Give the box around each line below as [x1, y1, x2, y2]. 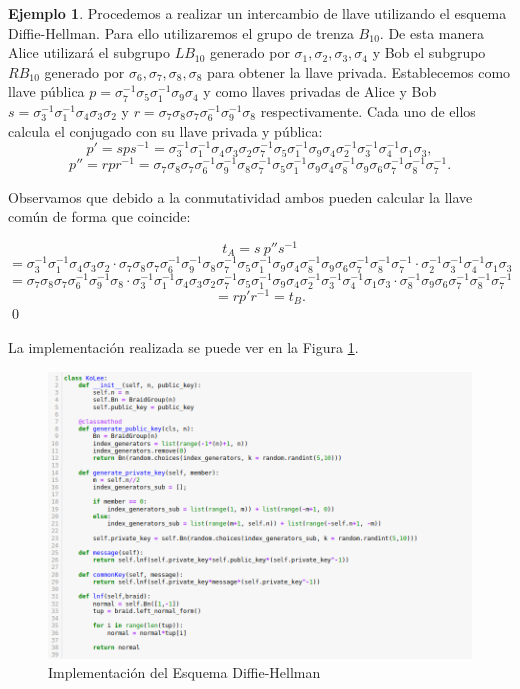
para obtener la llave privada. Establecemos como [207, 61, 511, 82]
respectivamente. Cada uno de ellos [260, 100, 476, 121]
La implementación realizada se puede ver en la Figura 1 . [8, 336, 359, 357]
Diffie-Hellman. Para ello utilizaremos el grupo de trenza [8, 22, 354, 43]
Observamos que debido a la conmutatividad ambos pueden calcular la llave [8, 186, 473, 207]
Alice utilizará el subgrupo [8, 42, 170, 63]
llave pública [8, 81, 85, 102]
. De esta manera [379, 22, 484, 43]
